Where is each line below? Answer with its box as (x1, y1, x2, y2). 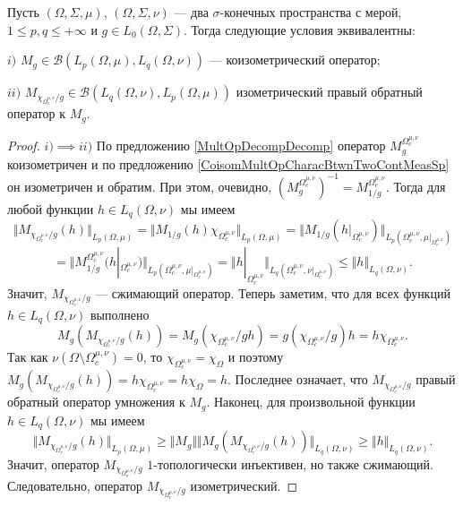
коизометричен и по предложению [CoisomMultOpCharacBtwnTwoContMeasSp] (7, 154, 450, 173)
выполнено (90, 304, 150, 323)
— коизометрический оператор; (209, 50, 381, 69)
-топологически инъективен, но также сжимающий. (153, 454, 433, 473)
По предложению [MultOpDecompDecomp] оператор (96, 136, 386, 155)
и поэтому (227, 347, 284, 366)
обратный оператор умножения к (7, 392, 185, 411)
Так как (7, 347, 48, 366)
